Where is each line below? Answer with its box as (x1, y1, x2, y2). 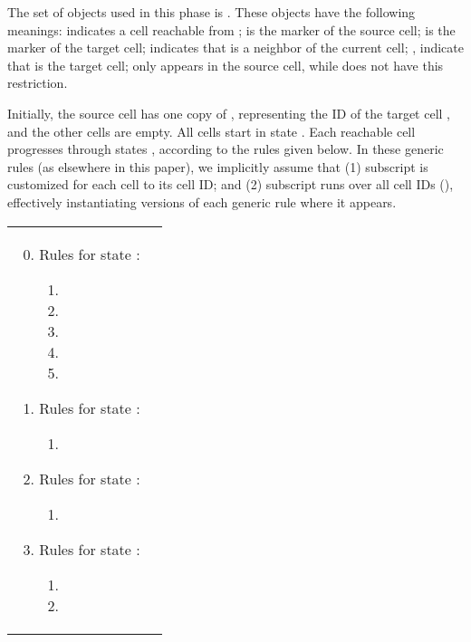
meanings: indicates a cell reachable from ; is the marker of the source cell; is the (7, 20, 456, 39)
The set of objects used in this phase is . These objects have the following (7, 3, 416, 21)
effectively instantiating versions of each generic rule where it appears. (7, 192, 397, 211)
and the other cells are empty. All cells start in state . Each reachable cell (7, 121, 416, 140)
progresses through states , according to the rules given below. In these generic (7, 139, 444, 158)
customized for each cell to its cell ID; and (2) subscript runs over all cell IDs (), (7, 175, 454, 194)
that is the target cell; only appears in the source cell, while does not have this (7, 55, 444, 74)
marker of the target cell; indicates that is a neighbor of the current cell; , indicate (7, 38, 464, 57)
